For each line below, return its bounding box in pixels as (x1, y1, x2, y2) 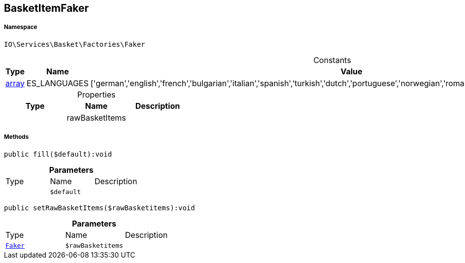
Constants (313, 55, 351, 65)
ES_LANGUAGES (27, 78, 89, 88)
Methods (4, 133, 29, 141)
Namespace (4, 24, 37, 31)
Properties (77, 89, 116, 99)
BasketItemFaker (4, 2, 89, 14)
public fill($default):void (4, 150, 112, 158)
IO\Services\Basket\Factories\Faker (4, 40, 145, 48)
